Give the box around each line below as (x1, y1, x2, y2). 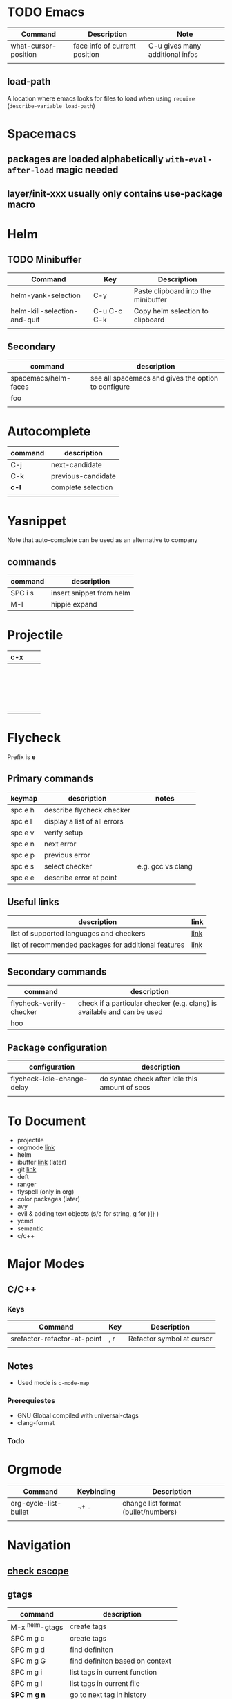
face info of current (73, 41, 136, 51)
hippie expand (50, 600, 98, 609)
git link (17, 1165, 37, 1174)
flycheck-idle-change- (10, 1074, 88, 1083)
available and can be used (78, 1007, 163, 1016)
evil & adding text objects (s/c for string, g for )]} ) (17, 1210, 159, 1218)
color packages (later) (17, 1195, 81, 1203)
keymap (10, 793, 38, 803)
